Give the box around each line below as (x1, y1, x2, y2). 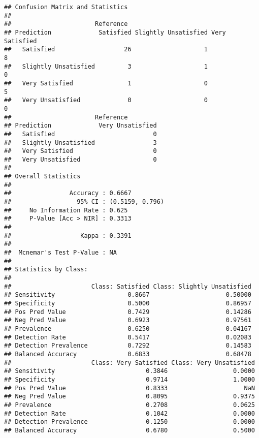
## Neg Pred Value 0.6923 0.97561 (4, 317, 251, 324)
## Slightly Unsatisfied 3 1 (4, 62, 208, 70)
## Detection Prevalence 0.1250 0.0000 (4, 418, 255, 426)
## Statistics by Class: (4, 266, 88, 273)
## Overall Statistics (4, 173, 81, 180)
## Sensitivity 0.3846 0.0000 (4, 367, 255, 375)
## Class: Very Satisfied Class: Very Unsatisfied (4, 359, 255, 366)
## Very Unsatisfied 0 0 (4, 97, 208, 104)
